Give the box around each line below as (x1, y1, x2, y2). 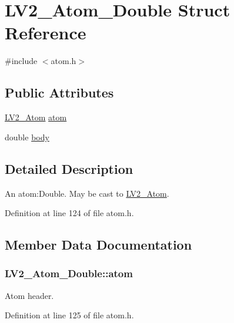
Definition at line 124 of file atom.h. (5, 207, 134, 219)
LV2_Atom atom (5, 111, 67, 123)
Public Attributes (5, 83, 114, 102)
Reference (5, 21, 86, 45)
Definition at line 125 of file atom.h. (5, 309, 134, 321)
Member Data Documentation (5, 235, 192, 254)
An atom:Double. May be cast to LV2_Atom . (5, 187, 169, 199)
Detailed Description (5, 159, 133, 177)
